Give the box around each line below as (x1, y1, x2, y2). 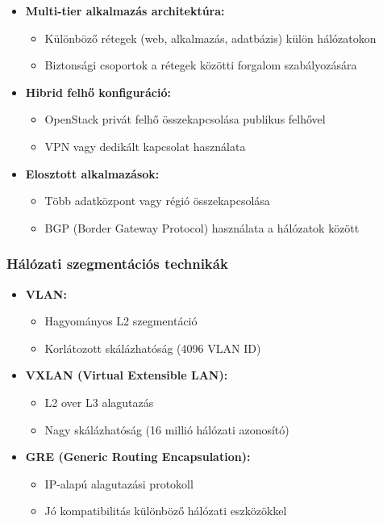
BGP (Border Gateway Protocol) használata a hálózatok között (44, 219, 360, 236)
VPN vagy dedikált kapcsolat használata (44, 137, 246, 154)
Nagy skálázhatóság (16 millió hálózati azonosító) (44, 421, 289, 438)
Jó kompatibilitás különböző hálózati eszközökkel (44, 502, 287, 519)
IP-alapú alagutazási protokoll (44, 475, 194, 492)
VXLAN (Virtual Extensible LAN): (25, 367, 228, 384)
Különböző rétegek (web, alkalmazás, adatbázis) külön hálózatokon (44, 29, 377, 46)
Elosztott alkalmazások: (25, 165, 160, 182)
